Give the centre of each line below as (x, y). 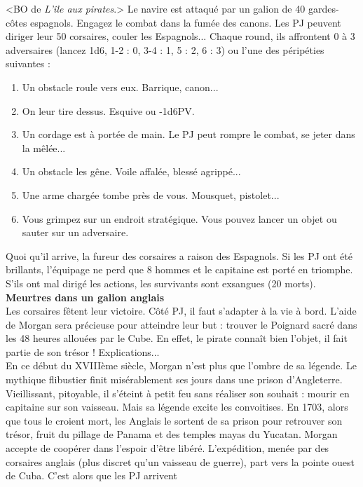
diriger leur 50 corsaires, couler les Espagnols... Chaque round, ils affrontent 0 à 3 (180, 36)
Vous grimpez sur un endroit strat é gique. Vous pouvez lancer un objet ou (179, 218)
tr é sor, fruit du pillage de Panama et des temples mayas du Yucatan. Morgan (172, 434)
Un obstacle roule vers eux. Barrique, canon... (120, 87)
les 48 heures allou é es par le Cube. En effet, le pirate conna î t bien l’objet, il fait (177, 338)
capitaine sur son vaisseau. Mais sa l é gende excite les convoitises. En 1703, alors (177, 407)
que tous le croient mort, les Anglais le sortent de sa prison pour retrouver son (174, 420)
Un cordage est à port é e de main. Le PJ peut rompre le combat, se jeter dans (189, 134)
